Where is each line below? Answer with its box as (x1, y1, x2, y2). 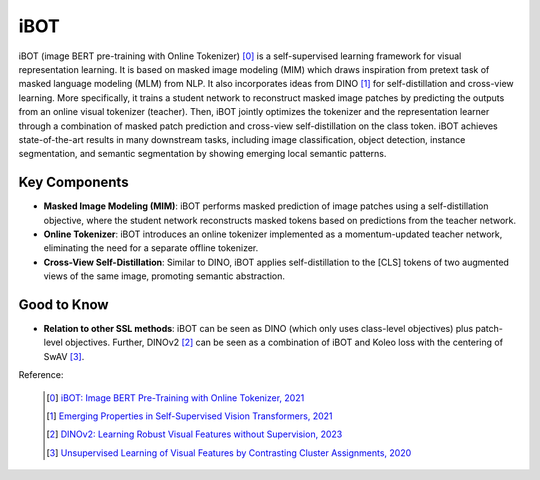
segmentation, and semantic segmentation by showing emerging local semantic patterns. (18, 148, 387, 160)
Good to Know (18, 296, 109, 313)
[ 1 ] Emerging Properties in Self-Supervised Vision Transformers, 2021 (46, 410, 334, 422)
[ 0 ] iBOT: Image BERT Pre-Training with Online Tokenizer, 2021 (46, 391, 305, 404)
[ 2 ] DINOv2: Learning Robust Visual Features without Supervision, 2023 (46, 428, 343, 440)
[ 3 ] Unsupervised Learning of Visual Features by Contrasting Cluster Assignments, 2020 (46, 446, 412, 459)
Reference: (18, 369, 64, 381)
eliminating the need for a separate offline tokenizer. (43, 242, 259, 254)
